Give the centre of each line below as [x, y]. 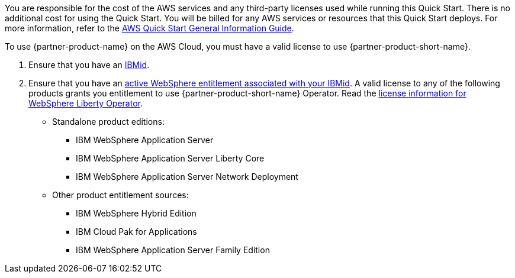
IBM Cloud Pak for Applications [136, 232]
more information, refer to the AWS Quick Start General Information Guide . [149, 28]
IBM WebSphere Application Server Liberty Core [170, 158]
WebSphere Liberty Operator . [86, 103]
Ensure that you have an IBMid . [89, 65]
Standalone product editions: [108, 122]
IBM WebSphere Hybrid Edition [136, 213]
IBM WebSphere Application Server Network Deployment [187, 177]
